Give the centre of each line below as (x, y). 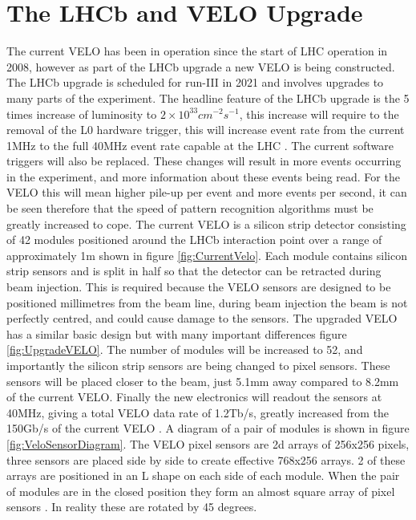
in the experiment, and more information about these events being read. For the (203, 176)
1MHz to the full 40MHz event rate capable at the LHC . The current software (200, 145)
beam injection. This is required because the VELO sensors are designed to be (199, 287)
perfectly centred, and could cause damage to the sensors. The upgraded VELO (202, 318)
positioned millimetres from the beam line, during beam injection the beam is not (207, 302)
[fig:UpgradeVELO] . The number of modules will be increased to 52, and (185, 349)
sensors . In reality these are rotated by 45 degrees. (132, 507)
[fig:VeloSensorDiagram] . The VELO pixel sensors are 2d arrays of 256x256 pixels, (208, 443)
